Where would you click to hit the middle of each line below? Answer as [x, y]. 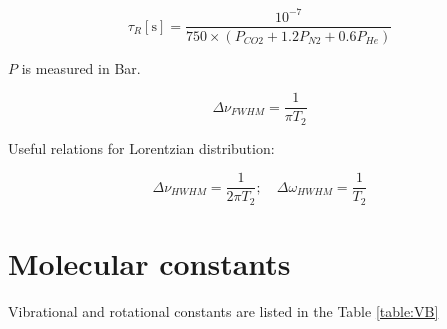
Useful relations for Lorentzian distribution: [141, 147]
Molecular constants [149, 262]
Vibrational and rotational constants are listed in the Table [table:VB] [223, 310]
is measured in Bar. [81, 67]
